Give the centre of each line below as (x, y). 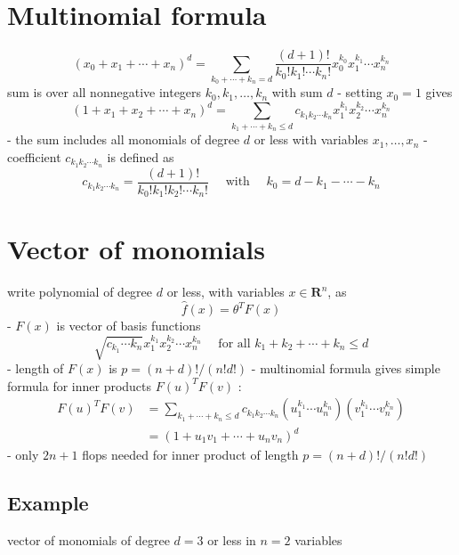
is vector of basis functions (129, 326)
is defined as (141, 156)
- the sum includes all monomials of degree (124, 139)
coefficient (34, 156)
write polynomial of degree (80, 292)
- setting (360, 92)
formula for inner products (80, 385)
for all (234, 343)
